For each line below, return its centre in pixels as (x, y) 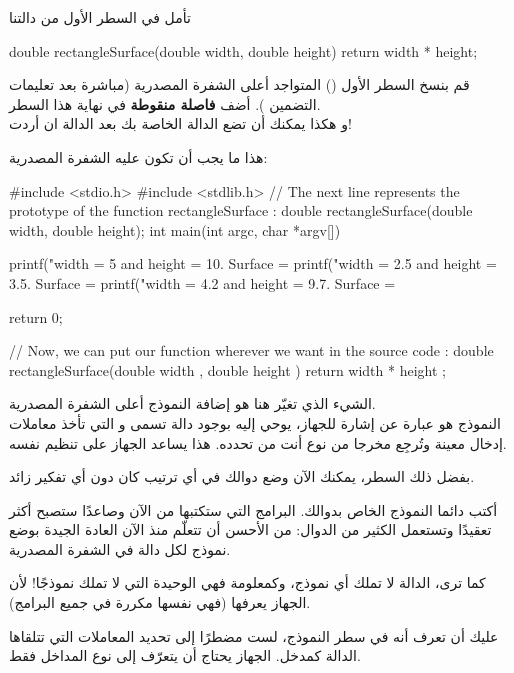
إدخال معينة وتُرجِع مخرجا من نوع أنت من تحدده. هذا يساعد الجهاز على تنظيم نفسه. (258, 442)
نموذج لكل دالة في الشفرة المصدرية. (120, 548)
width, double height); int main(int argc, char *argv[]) (175, 229)
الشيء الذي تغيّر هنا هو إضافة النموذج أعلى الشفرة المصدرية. (192, 403)
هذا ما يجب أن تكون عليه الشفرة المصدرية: (138, 156)
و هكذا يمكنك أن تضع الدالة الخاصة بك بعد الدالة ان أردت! (180, 123)
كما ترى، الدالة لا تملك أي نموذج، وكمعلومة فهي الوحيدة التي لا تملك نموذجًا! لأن (247, 582)
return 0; (36, 316)
